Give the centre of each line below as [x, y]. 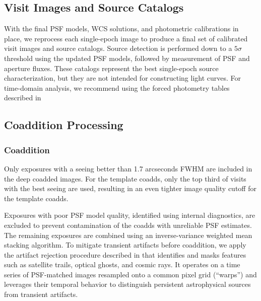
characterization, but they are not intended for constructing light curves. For [123, 78]
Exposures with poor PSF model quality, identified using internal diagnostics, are [130, 215]
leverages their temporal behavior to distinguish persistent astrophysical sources [127, 284]
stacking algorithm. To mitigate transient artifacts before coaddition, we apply [125, 245]
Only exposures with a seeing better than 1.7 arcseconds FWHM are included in [128, 168]
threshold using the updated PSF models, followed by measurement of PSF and [127, 58]
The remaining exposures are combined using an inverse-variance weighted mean [128, 235]
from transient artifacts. [41, 294]
